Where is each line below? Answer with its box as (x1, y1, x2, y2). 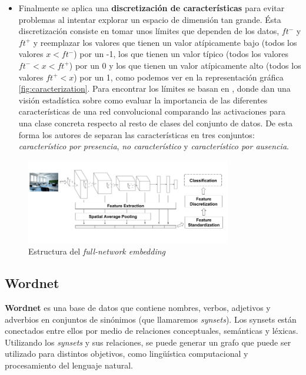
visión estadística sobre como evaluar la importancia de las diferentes (18, 93, 268, 106)
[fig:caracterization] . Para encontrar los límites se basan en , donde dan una (18, 82, 291, 95)
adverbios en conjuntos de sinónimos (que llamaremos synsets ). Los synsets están (5, 313, 297, 325)
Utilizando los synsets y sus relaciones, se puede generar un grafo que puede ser (5, 336, 291, 348)
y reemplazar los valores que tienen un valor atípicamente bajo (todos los (33, 36, 297, 48)
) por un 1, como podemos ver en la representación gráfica (74, 71, 284, 83)
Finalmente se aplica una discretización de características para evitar (18, 2, 285, 14)
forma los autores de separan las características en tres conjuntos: (18, 128, 255, 140)
